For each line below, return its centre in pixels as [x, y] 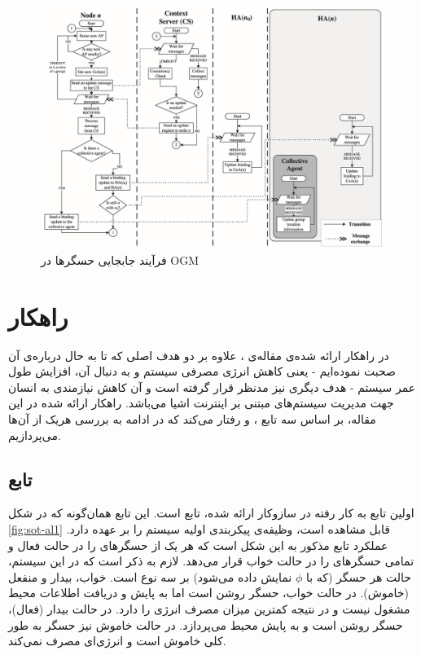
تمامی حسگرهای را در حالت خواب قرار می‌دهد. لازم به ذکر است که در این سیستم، [211, 561]
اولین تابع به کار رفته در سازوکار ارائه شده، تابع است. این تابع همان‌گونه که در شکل [211, 513]
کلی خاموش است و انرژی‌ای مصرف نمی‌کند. [117, 641]
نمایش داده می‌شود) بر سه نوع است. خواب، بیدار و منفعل [150, 576]
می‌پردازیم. [35, 435]
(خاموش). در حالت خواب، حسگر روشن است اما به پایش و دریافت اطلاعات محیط [208, 593]
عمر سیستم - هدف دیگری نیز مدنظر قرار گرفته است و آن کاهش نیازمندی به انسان [212, 387]
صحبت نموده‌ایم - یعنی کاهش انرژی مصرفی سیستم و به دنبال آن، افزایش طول [202, 371]
